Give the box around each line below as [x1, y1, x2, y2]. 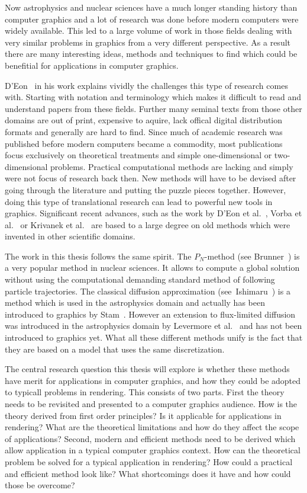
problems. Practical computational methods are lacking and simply [50, 160, 293, 172]
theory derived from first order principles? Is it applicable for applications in [5, 409, 282, 421]
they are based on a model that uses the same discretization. [5, 342, 225, 355]
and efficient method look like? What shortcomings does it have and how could [5, 467, 291, 479]
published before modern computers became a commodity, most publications [5, 137, 283, 149]
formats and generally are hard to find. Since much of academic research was [5, 125, 283, 137]
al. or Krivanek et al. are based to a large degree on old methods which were [5, 218, 290, 231]
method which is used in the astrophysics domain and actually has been [5, 296, 265, 309]
